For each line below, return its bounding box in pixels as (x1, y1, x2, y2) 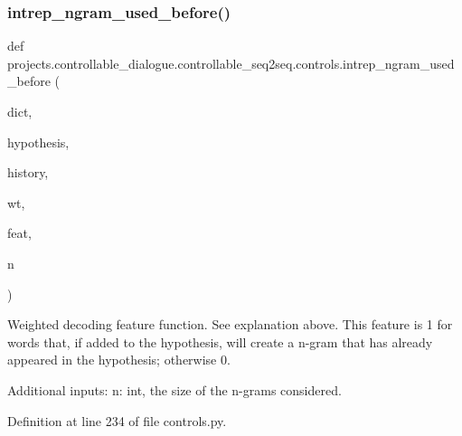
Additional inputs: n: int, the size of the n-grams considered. (7, 380, 342, 399)
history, (7, 163, 49, 182)
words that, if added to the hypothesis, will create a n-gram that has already (7, 332, 433, 351)
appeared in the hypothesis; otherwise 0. (7, 350, 231, 369)
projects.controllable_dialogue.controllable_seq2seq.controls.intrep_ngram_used (7, 53, 455, 72)
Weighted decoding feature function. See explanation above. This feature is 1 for (7, 315, 453, 334)
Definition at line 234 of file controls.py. (7, 411, 227, 430)
